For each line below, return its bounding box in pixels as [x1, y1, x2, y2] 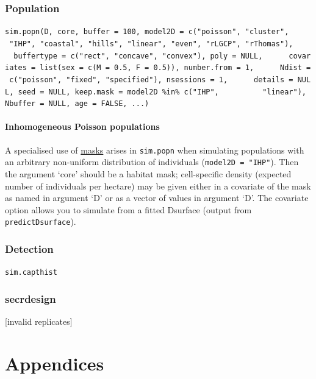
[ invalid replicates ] [5, 315, 73, 328]
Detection [5, 241, 54, 256]
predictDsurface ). [5, 215, 76, 228]
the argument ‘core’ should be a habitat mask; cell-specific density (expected [5, 167, 292, 180]
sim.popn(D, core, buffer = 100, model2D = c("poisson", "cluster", [5, 27, 289, 37]
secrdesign [5, 291, 56, 306]
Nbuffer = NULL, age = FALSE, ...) [5, 99, 149, 108]
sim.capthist [5, 268, 57, 277]
